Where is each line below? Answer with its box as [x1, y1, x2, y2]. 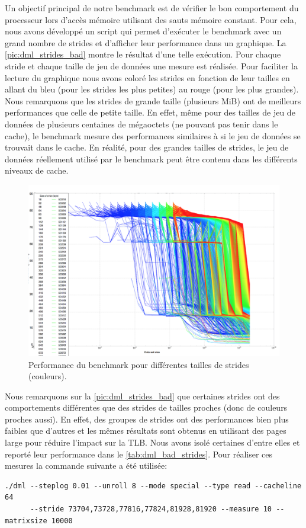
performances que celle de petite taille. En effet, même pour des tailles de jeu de [5, 106, 295, 119]
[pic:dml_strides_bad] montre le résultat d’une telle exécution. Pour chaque [5, 48, 281, 60]
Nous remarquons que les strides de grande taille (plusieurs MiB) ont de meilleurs [5, 94, 301, 107]
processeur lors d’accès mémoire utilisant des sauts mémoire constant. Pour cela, [5, 13, 297, 25]
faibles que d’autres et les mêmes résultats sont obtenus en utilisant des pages [5, 424, 286, 437]
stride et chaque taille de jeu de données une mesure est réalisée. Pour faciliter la [5, 59, 298, 72]
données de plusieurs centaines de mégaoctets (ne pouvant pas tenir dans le [5, 117, 278, 130]
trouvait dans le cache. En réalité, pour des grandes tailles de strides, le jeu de [5, 141, 289, 153]
